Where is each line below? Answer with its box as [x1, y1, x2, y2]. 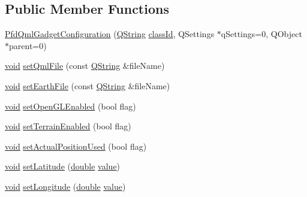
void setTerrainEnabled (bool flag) [5, 120, 131, 132]
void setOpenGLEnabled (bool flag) [5, 99, 136, 112]
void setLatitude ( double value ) [5, 160, 121, 172]
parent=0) [9, 39, 47, 51]
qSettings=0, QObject [221, 28, 302, 40]
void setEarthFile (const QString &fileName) [5, 79, 170, 92]
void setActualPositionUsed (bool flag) [5, 140, 147, 152]
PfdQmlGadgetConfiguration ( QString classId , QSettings [5, 28, 215, 40]
